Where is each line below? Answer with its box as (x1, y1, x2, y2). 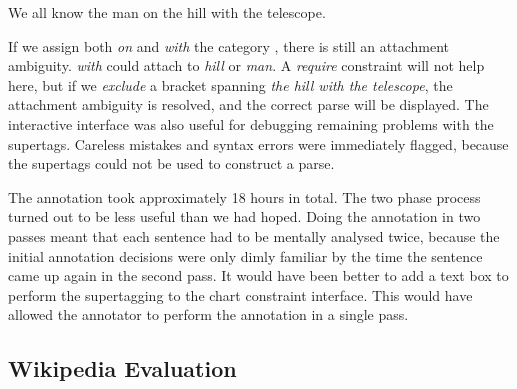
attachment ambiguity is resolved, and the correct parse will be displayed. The (8, 94, 489, 115)
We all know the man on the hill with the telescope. (8, 2, 326, 22)
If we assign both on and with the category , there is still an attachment (8, 35, 449, 56)
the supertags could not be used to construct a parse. (8, 153, 335, 174)
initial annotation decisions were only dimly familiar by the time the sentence (8, 245, 483, 266)
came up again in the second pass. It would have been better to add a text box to (8, 265, 509, 286)
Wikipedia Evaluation (8, 353, 237, 384)
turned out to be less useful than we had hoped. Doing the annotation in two (8, 206, 481, 227)
